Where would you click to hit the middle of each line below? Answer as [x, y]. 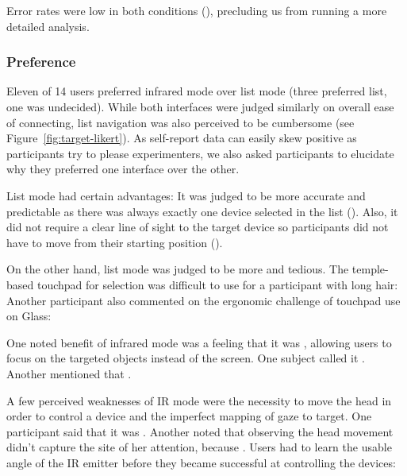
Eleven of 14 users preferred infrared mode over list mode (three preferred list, [197, 91]
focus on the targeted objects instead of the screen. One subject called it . [186, 358]
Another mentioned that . [69, 373]
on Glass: [29, 316]
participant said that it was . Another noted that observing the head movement [200, 431]
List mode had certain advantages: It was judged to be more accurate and [186, 195]
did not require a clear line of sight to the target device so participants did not [198, 227]
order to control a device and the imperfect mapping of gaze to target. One [189, 416]
